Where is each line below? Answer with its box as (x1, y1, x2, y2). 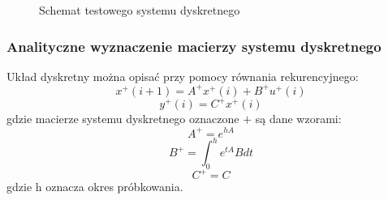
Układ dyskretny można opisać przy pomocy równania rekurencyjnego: (6, 67, 359, 84)
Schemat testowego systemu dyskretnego (39, 2, 240, 18)
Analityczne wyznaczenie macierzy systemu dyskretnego (6, 36, 382, 56)
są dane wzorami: (255, 110, 342, 127)
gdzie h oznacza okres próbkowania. (6, 178, 183, 195)
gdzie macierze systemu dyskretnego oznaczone (6, 110, 239, 127)
